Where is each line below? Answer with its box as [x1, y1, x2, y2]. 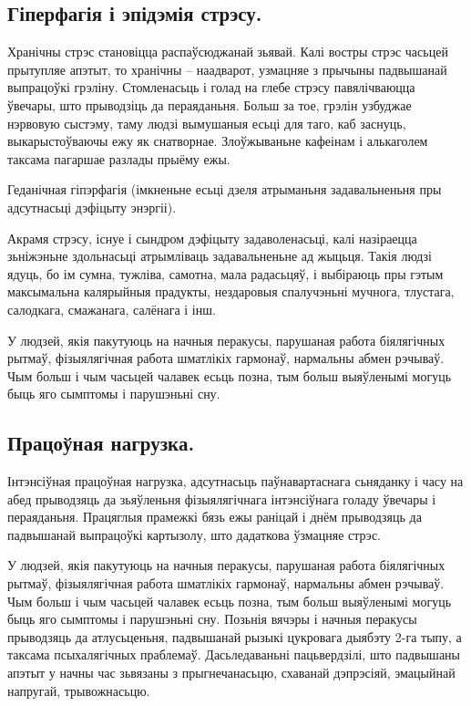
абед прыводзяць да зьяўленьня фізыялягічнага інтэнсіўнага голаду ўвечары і [7, 489, 436, 508]
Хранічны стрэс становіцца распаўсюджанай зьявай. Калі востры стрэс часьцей [7, 42, 448, 61]
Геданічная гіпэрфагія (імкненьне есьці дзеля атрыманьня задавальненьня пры [7, 180, 442, 199]
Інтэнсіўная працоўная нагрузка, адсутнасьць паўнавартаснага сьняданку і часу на [7, 472, 464, 491]
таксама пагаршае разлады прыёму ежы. [7, 149, 230, 168]
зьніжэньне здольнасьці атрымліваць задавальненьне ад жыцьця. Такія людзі [7, 246, 432, 265]
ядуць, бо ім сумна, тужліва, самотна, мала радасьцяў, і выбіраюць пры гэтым [7, 264, 444, 283]
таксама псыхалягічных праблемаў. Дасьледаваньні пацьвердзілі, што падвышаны [7, 645, 461, 664]
